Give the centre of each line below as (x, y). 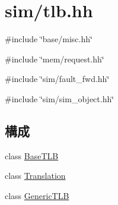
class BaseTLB (32, 155)
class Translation (35, 176)
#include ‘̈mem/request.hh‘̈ (55, 59)
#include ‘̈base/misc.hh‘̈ (49, 39)
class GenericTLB (37, 195)
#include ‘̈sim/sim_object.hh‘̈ (60, 98)
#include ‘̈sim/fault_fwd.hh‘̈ (57, 79)
